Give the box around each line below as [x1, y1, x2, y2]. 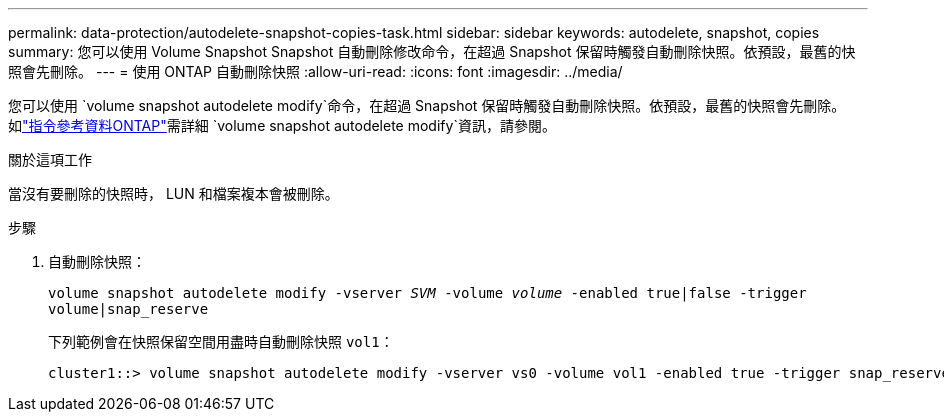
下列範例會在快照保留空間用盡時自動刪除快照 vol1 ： [48, 333, 394, 350]
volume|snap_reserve [48, 301, 209, 317]
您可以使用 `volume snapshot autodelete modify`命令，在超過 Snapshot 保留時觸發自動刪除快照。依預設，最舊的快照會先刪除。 [8, 97, 846, 114]
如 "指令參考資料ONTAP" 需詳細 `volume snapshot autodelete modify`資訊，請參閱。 [8, 117, 556, 134]
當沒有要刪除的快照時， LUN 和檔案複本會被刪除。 [8, 185, 339, 202]
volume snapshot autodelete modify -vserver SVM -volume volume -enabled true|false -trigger [48, 285, 807, 301]
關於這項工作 [8, 151, 92, 168]
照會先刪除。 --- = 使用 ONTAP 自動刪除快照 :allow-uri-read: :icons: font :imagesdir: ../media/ [8, 63, 623, 80]
